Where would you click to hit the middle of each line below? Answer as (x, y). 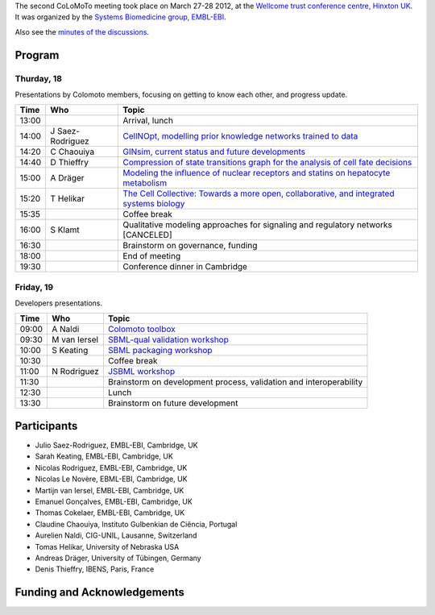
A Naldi (66, 329)
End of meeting (152, 256)
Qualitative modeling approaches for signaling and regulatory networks (257, 225)
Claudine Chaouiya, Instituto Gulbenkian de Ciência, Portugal (136, 524)
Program (37, 55)
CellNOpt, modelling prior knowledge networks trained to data (240, 136)
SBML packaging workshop (160, 351)
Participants (46, 426)
